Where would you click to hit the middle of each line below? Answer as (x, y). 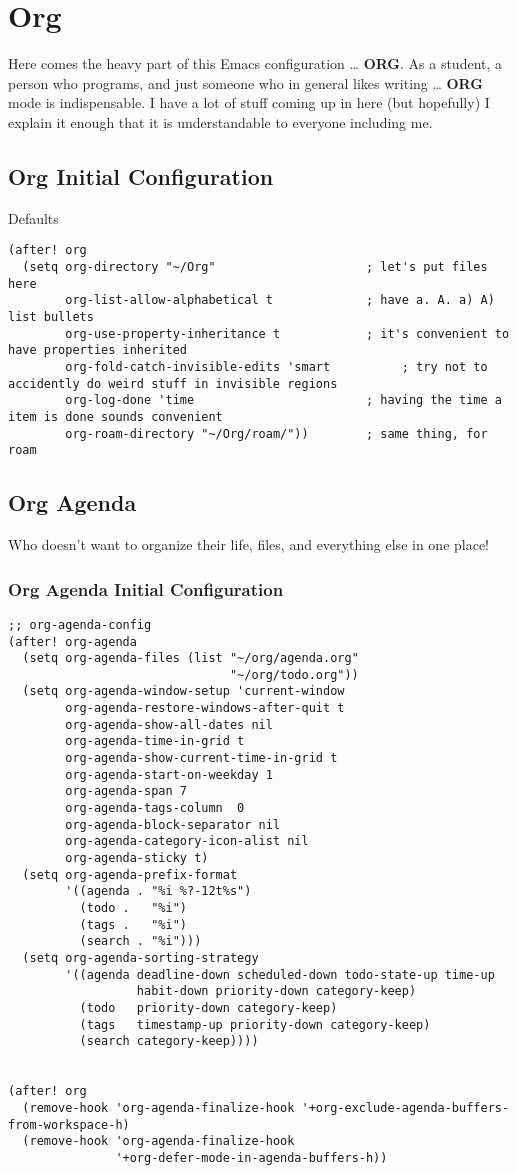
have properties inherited (97, 350)
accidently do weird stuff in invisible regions (173, 383)
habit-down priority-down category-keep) (276, 991)
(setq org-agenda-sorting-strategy (140, 957)
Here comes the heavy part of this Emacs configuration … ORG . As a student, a (255, 63)
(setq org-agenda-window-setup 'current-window (183, 691)
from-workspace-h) (69, 1124)
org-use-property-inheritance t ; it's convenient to (287, 333)
